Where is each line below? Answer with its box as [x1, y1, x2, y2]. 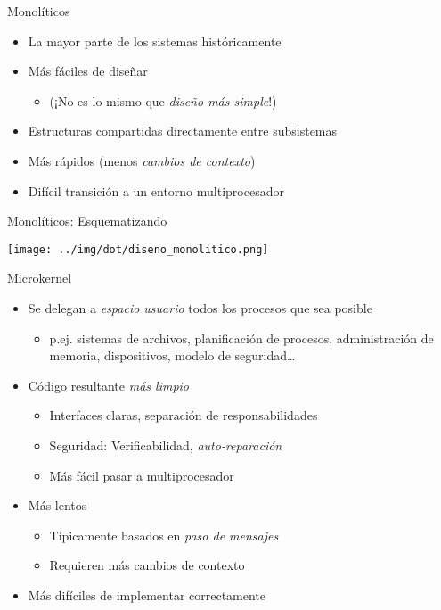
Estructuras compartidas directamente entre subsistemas [28, 121, 338, 140]
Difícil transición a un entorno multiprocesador [28, 181, 284, 200]
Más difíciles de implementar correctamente [28, 585, 266, 604]
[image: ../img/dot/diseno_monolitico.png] [7, 243, 269, 256]
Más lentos [28, 496, 87, 515]
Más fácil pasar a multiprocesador [49, 466, 234, 484]
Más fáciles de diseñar [28, 62, 148, 80]
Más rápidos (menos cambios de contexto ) [28, 151, 256, 169]
